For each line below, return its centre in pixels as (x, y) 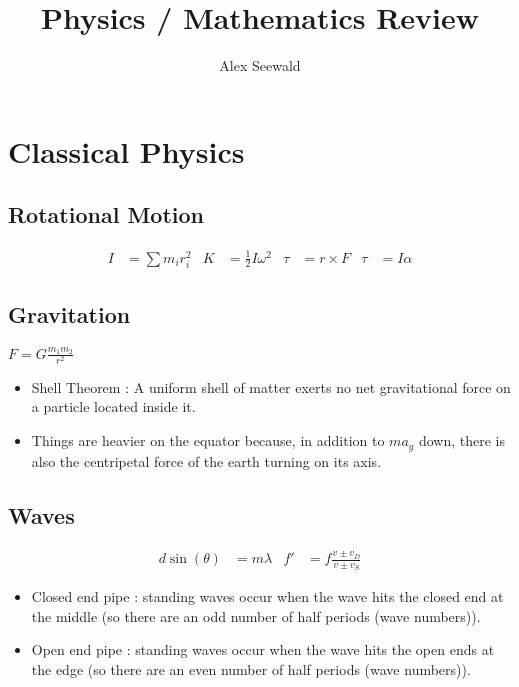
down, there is (461, 440)
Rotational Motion (106, 214)
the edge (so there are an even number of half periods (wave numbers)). (251, 669)
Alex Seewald (260, 65)
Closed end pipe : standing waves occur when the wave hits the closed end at (267, 596)
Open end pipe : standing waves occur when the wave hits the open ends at (263, 649)
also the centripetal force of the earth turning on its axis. (206, 460)
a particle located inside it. (113, 406)
